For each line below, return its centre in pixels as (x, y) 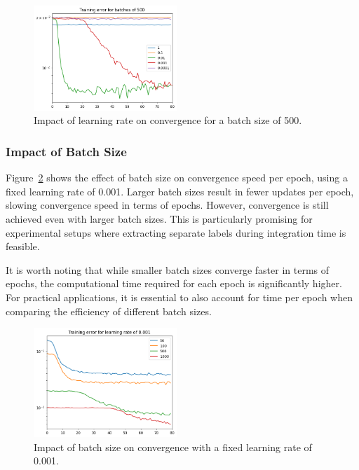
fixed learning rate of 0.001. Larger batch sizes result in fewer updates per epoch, (180, 191)
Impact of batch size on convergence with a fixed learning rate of (173, 447)
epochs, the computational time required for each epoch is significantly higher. (174, 283)
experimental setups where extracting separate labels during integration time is (176, 232)
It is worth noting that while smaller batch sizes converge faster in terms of (168, 269)
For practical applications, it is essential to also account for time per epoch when (179, 297)
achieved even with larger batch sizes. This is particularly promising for (159, 218)
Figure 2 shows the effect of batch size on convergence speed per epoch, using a (177, 178)
